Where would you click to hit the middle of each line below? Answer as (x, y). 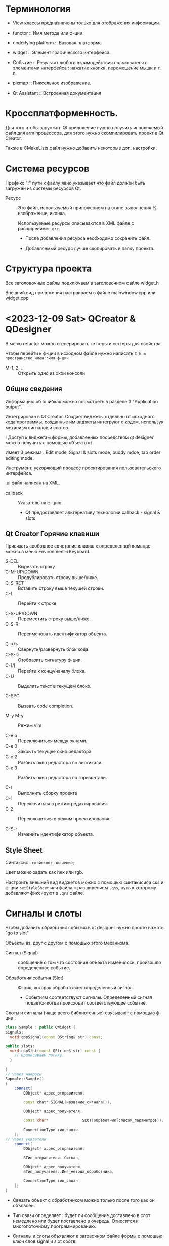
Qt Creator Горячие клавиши (52, 534)
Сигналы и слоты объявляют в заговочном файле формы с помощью (88, 1236)
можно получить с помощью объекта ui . (50, 442)
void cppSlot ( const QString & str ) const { (55, 1051)
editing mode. (20, 458)
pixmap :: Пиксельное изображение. (52, 83)
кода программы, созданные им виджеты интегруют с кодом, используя (85, 422)
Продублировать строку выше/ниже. (58, 578)
